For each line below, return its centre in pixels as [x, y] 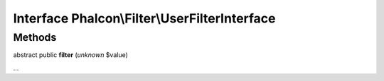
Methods [35, 37]
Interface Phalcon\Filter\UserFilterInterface [145, 18]
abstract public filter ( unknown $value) [70, 55]
